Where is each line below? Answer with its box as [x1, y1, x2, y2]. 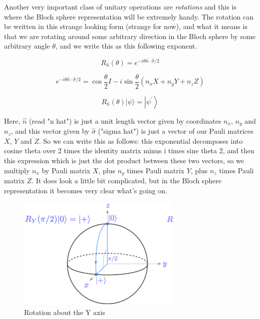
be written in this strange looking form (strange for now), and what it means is [4, 21, 247, 32]
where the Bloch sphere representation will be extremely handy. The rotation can [4, 11, 253, 22]
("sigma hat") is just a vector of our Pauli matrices [98, 126, 253, 136]
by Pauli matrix [42, 165, 91, 175]
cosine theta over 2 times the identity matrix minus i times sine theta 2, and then [4, 145, 254, 156]
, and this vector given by [11, 126, 90, 136]
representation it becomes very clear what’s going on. [4, 185, 167, 195]
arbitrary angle [4, 41, 50, 51]
